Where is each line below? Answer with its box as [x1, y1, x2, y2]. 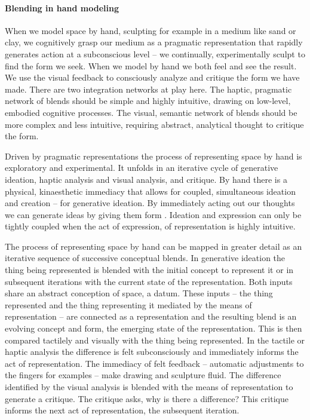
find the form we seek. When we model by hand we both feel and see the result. [5, 59, 297, 72]
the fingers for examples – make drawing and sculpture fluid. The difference [5, 369, 281, 381]
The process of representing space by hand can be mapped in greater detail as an [5, 240, 302, 252]
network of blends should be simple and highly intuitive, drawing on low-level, [5, 94, 291, 107]
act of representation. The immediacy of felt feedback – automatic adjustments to [5, 357, 304, 369]
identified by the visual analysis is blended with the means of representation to [5, 381, 293, 393]
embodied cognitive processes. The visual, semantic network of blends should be [5, 106, 297, 118]
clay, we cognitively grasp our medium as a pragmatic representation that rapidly [5, 36, 303, 48]
